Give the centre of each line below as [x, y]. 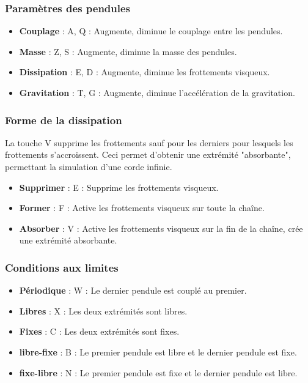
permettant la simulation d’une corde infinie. [89, 166]
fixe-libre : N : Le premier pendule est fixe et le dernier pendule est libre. [158, 372]
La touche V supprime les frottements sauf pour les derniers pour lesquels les [149, 142]
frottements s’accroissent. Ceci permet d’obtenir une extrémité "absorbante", [148, 154]
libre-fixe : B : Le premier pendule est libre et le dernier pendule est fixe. [158, 351]
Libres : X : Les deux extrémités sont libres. [103, 310]
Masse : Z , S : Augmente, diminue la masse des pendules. [128, 51]
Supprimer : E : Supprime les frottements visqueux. [119, 187]
